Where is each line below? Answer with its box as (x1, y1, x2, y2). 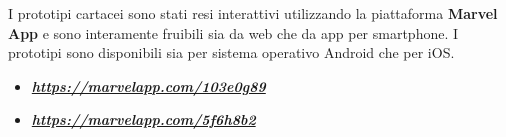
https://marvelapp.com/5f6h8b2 (31, 109, 256, 130)
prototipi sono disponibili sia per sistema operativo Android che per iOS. (8, 42, 455, 63)
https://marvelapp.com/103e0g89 (31, 75, 266, 96)
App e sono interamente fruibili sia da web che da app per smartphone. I (8, 22, 459, 43)
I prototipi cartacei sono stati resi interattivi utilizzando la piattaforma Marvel (8, 3, 498, 23)
